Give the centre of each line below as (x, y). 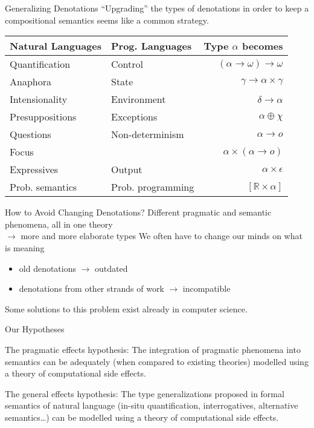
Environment (138, 99)
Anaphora (30, 82)
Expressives (34, 170)
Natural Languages (56, 46)
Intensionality (39, 99)
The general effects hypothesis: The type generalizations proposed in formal (145, 393)
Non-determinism (147, 134)
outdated (111, 268)
